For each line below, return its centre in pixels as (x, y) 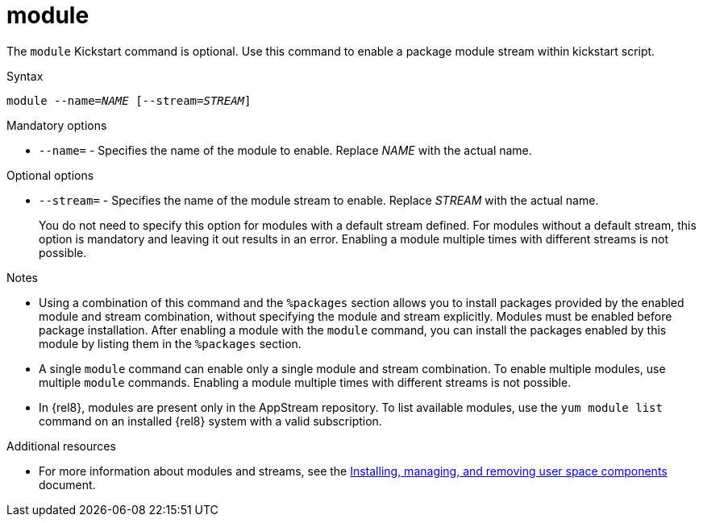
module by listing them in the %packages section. (170, 343)
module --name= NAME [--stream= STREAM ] (129, 100)
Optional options (50, 175)
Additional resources (61, 446)
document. (67, 484)
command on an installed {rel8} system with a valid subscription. (210, 421)
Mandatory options (57, 125)
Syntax (25, 76)
